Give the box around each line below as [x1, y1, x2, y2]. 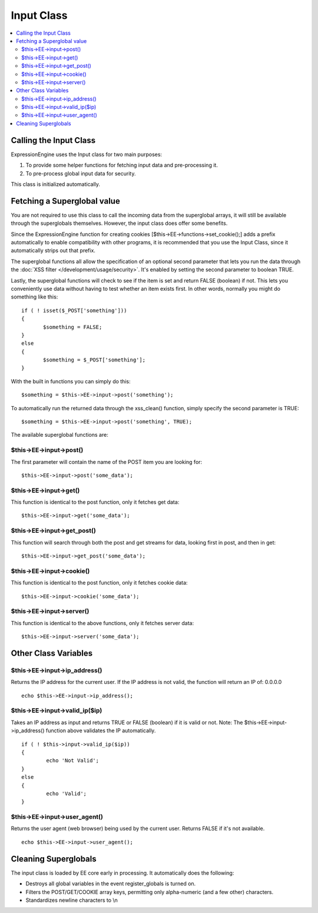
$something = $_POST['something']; [43, 357, 146, 363]
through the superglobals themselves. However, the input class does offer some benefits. [11, 220, 228, 227]
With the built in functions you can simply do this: [11, 377, 131, 385]
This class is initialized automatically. [11, 180, 100, 188]
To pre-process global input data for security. [25, 170, 136, 177]
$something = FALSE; [43, 324, 102, 330]
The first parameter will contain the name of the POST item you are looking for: [11, 458, 203, 465]
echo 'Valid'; [46, 790, 87, 797]
